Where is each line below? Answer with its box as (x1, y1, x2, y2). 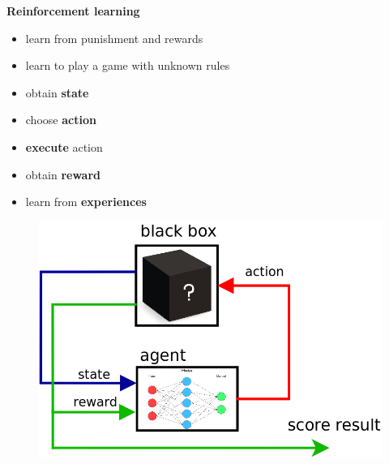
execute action (25, 138, 103, 155)
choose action (25, 111, 96, 128)
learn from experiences (25, 193, 147, 210)
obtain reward (25, 165, 100, 183)
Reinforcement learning (6, 2, 140, 19)
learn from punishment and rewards (25, 29, 203, 46)
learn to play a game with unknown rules (25, 57, 230, 74)
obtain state (25, 84, 89, 101)
